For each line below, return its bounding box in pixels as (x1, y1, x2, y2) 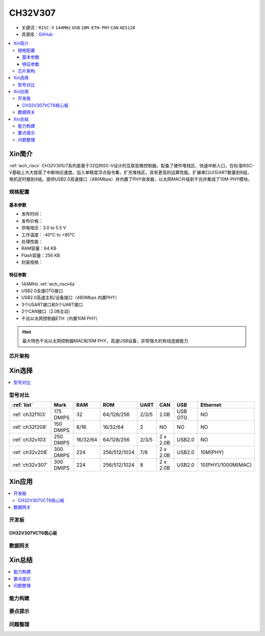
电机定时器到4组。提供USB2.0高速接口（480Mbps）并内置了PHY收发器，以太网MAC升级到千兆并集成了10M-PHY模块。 (9, 176, 252, 182)
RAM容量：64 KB (21, 245, 56, 251)
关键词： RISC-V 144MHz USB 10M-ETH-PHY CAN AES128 (21, 25, 135, 30)
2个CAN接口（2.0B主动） (21, 308, 73, 314)
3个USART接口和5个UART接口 (21, 302, 83, 307)
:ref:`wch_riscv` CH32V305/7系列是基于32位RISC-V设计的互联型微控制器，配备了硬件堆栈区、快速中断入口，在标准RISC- (9, 162, 255, 168)
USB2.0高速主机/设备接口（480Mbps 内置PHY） (21, 295, 120, 301)
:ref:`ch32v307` (12, 461, 49, 468)
